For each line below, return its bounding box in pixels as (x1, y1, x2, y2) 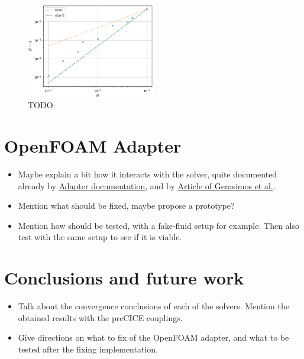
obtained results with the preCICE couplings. (18, 311, 183, 324)
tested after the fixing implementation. (18, 342, 158, 355)
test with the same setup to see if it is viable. (18, 231, 182, 243)
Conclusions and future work (4, 266, 244, 290)
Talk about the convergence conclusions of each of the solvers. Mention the (18, 300, 289, 312)
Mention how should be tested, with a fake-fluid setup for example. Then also (18, 219, 299, 231)
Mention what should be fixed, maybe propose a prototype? (18, 199, 235, 212)
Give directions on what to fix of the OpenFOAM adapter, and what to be (18, 331, 289, 344)
